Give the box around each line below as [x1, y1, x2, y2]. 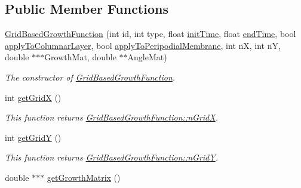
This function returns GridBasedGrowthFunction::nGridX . [5, 111, 218, 124]
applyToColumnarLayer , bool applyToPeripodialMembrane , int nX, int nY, [5, 39, 281, 51]
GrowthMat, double [44, 51, 116, 63]
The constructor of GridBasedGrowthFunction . [5, 70, 176, 83]
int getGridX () [5, 91, 62, 103]
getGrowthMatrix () [47, 171, 121, 183]
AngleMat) [127, 51, 167, 63]
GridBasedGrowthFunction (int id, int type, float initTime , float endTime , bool [5, 27, 296, 40]
